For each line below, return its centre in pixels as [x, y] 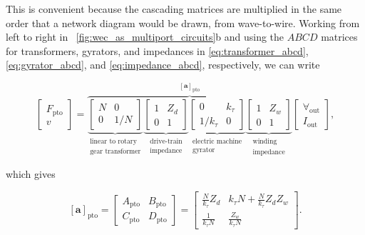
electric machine [217, 142]
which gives [31, 174]
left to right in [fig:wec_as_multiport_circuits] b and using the [145, 37]
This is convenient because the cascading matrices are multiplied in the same [174, 9]
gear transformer [115, 151]
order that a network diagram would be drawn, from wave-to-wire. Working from [183, 22]
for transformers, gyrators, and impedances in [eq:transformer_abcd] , [157, 50]
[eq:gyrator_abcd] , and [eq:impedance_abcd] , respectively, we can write [163, 65]
